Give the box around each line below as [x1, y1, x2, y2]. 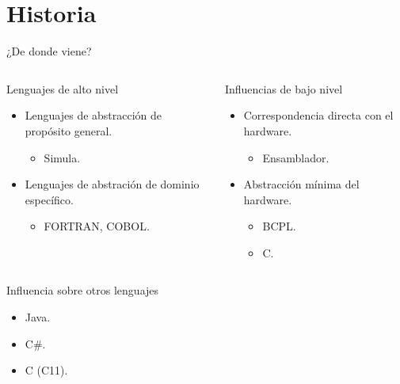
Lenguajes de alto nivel [6, 80, 119, 97]
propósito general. [25, 122, 112, 139]
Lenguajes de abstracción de [25, 107, 162, 124]
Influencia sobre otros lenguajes [6, 282, 159, 298]
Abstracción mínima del [243, 176, 360, 192]
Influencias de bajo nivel [224, 80, 343, 97]
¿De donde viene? [6, 43, 92, 59]
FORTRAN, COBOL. [44, 218, 150, 234]
